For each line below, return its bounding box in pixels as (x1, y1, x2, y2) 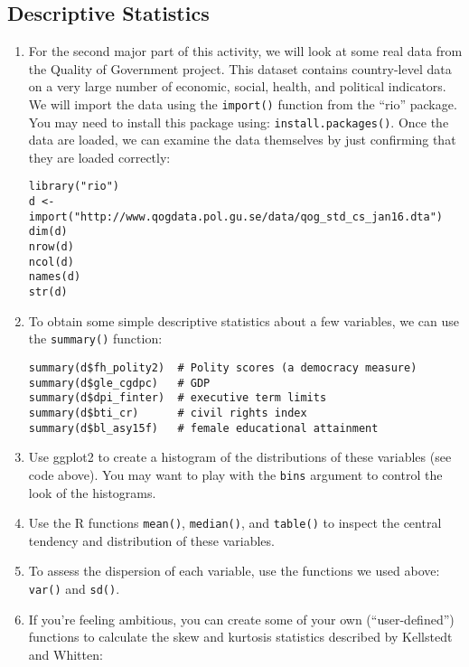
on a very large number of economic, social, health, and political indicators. (28, 77, 446, 96)
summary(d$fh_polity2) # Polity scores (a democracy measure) (28, 361, 417, 374)
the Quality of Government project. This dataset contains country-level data (28, 59, 452, 78)
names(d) (28, 270, 81, 284)
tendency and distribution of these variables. (28, 531, 275, 550)
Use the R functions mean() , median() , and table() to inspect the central (28, 513, 442, 532)
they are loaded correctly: (28, 147, 171, 166)
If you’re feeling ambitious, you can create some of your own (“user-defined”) (28, 609, 455, 628)
